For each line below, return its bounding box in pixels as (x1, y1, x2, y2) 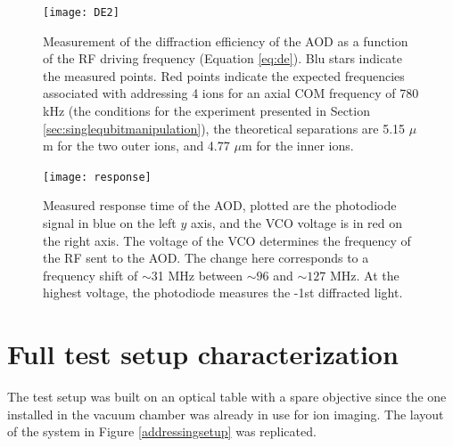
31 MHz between (151, 265, 243, 284)
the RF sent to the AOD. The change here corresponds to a (43, 248, 369, 267)
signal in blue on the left (43, 214, 177, 232)
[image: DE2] (43, 6, 119, 19)
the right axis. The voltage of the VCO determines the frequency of (43, 231, 411, 249)
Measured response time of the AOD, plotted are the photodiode (43, 196, 397, 215)
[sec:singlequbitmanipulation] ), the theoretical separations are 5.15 (43, 118, 406, 137)
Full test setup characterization (7, 336, 399, 372)
